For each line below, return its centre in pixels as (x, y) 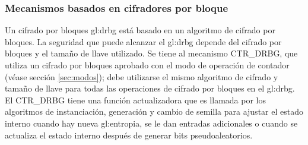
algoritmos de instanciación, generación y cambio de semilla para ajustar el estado (154, 111)
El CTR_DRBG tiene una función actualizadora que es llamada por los (135, 100)
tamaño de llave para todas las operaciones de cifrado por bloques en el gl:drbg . (150, 88)
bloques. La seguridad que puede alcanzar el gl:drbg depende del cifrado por (143, 41)
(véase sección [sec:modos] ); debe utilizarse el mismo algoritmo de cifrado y (142, 76)
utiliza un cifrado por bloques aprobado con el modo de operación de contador (147, 65)
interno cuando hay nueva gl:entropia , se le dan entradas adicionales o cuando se (151, 123)
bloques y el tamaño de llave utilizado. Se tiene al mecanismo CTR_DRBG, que (151, 53)
